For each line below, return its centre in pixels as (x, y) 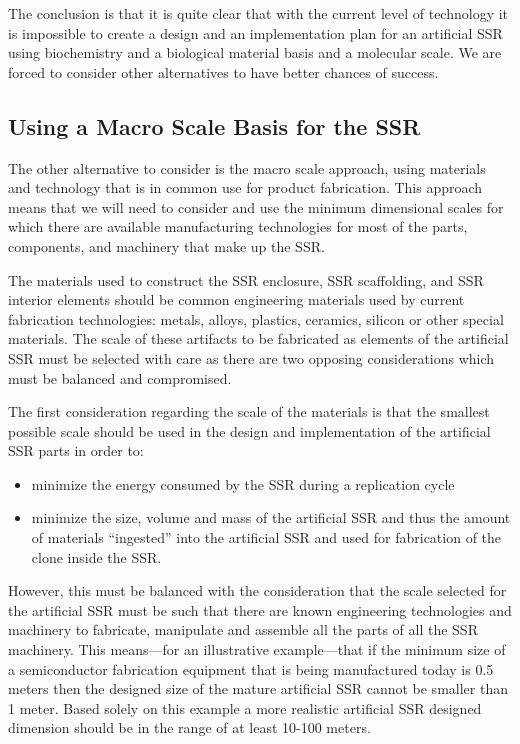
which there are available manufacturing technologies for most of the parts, (238, 226)
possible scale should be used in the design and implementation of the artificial (249, 430)
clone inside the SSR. (96, 556)
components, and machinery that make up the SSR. (166, 245)
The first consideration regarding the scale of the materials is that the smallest (249, 411)
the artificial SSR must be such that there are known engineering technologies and (260, 609)
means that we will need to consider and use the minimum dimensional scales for (256, 206)
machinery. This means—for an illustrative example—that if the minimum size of (257, 649)
